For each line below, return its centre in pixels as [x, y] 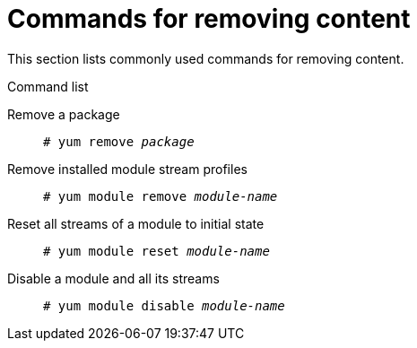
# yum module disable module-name [164, 305]
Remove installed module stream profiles [127, 169]
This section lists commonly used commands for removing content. [206, 58]
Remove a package [64, 114]
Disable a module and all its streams [113, 278]
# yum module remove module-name [161, 196]
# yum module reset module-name [156, 251]
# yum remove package [119, 141]
